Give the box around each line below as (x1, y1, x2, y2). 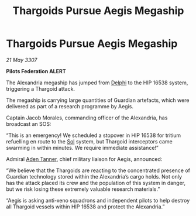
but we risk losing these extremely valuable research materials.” (6, 186, 160, 193)
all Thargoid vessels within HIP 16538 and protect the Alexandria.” (6, 203, 165, 210)
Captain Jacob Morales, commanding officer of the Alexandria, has (6, 114, 168, 121)
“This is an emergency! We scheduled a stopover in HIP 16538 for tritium (6, 132, 181, 139)
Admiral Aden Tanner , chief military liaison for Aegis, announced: (6, 155, 163, 162)
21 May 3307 (6, 56, 37, 63)
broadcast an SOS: (6, 120, 51, 127)
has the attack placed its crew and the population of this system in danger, (6, 179, 186, 186)
